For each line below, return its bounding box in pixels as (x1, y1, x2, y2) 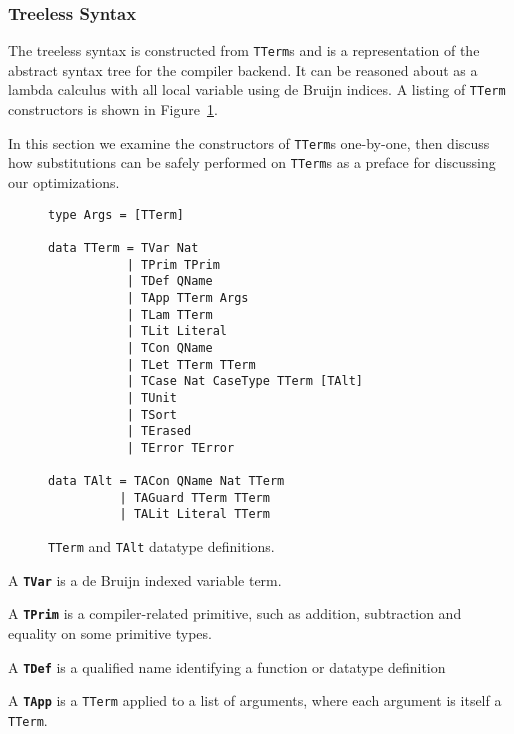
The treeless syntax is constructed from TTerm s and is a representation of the (8, 40, 480, 61)
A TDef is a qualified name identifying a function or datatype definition (8, 656, 446, 677)
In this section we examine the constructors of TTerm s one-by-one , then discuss (8, 132, 490, 153)
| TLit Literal (126, 324, 227, 339)
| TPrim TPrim (126, 257, 220, 272)
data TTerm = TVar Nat (48, 240, 199, 255)
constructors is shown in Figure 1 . (8, 99, 218, 120)
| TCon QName (126, 340, 213, 355)
